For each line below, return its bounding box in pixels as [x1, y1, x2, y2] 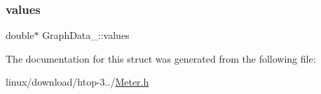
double [6, 28, 34, 42]
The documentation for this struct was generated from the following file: [6, 51, 316, 65]
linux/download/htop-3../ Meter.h [6, 75, 149, 89]
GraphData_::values [42, 28, 130, 42]
